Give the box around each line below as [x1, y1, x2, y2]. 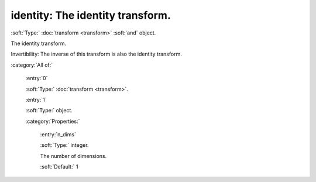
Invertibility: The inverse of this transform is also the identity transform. [11, 50, 183, 58]
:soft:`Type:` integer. [40, 142, 89, 149]
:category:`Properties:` [25, 118, 80, 125]
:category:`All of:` [11, 61, 53, 68]
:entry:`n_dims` [40, 131, 76, 138]
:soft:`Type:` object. [25, 107, 73, 114]
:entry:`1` [25, 96, 47, 103]
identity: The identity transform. [11, 9, 171, 22]
